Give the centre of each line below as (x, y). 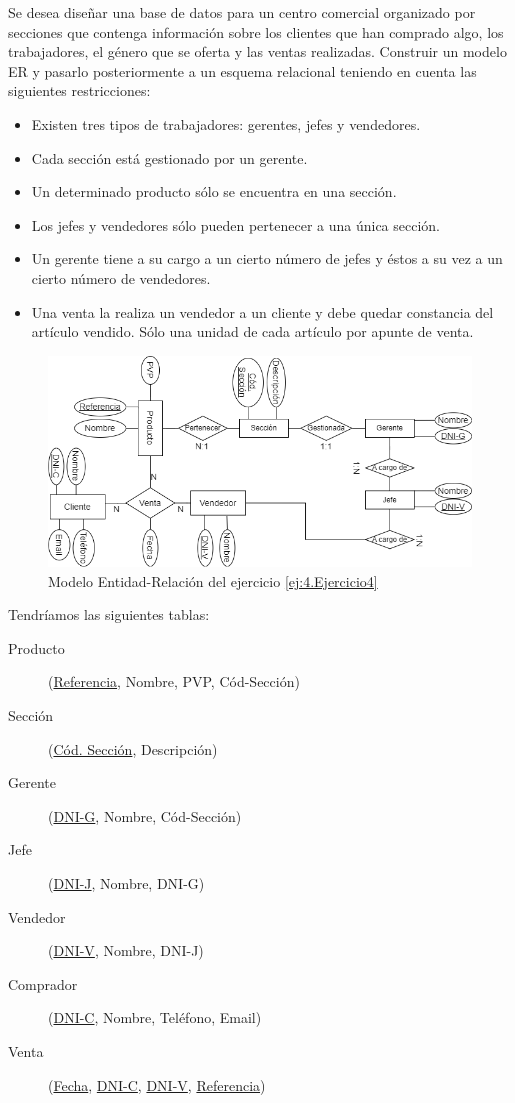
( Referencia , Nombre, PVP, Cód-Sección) (174, 681)
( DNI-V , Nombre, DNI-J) (126, 950)
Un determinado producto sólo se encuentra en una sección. (214, 191)
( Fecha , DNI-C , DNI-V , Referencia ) (157, 1084)
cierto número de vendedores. (121, 277)
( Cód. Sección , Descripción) (133, 748)
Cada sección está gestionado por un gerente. (169, 157)
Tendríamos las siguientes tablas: (109, 614)
